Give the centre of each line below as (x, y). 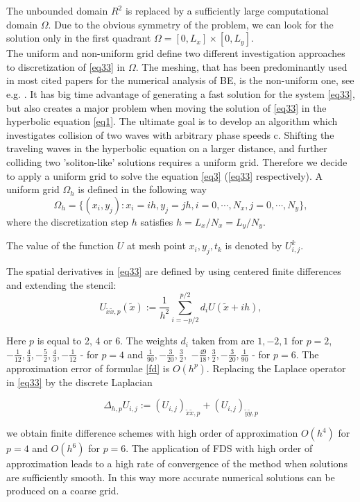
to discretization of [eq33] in (66, 66)
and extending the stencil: (61, 284)
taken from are (223, 341)
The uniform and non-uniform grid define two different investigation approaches (176, 53)
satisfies (157, 221)
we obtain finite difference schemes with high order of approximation (152, 433)
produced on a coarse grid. (63, 491)
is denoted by (254, 245)
